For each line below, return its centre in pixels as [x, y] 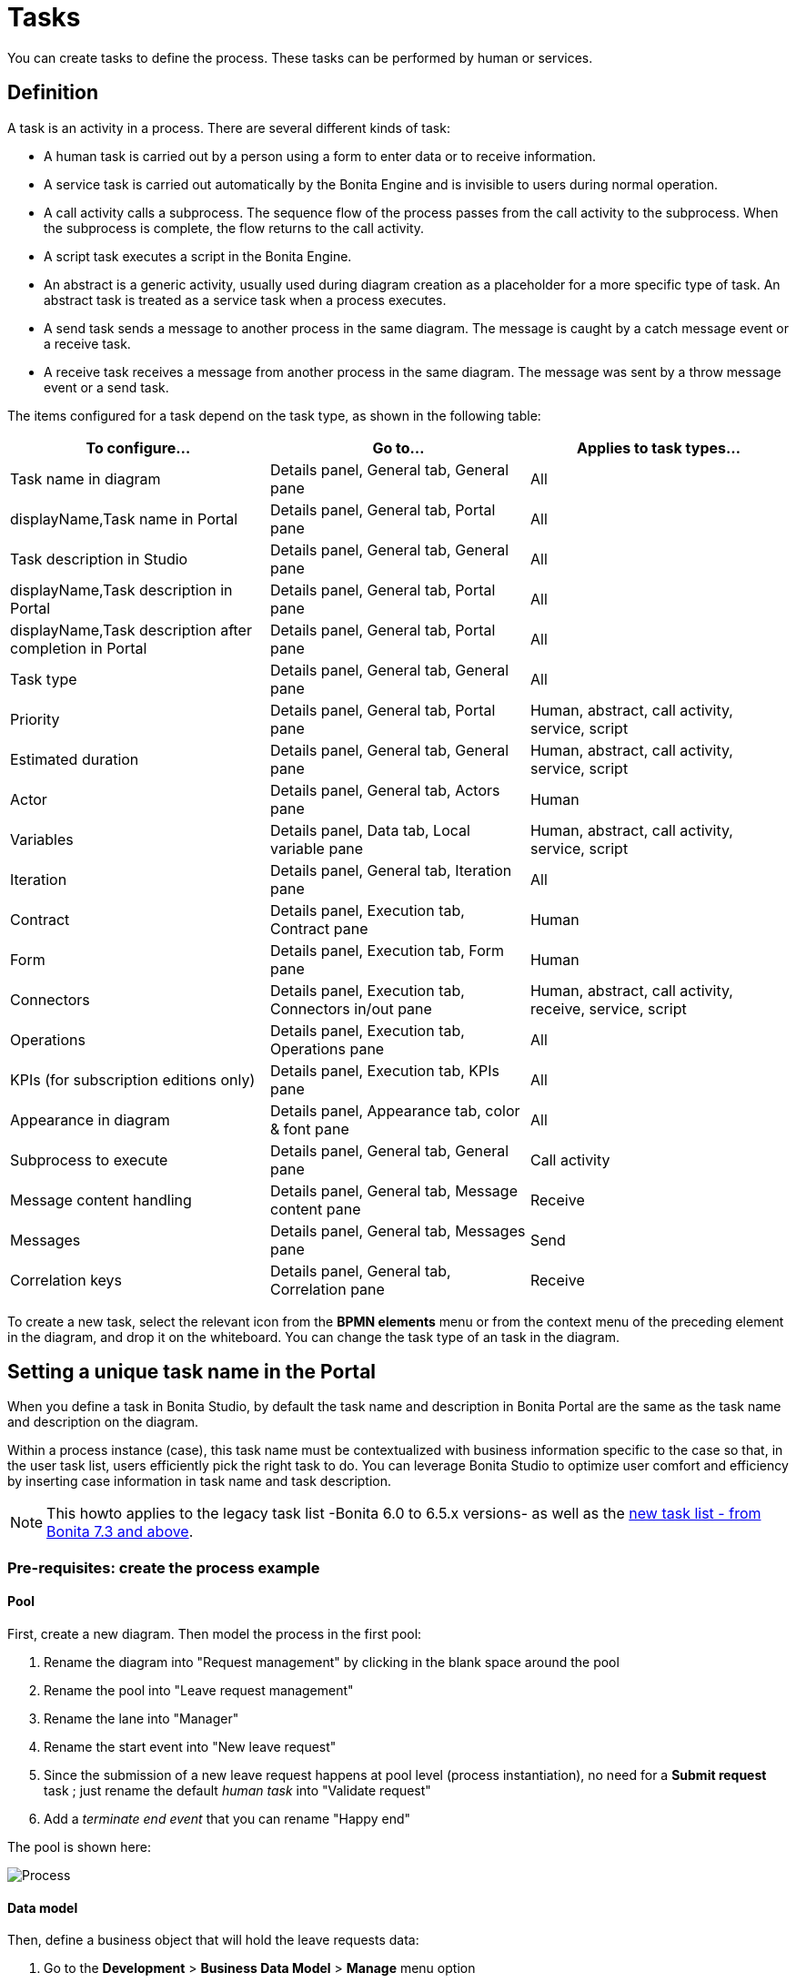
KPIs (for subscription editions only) [133, 1079]
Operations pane [327, 1048]
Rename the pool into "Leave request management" [199, 1691]
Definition [53, 93]
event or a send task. [106, 387]
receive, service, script [608, 1008]
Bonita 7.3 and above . [120, 1532]
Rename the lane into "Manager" [141, 1719]
